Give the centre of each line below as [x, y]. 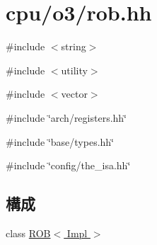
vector [74, 94]
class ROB [28, 233]
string [74, 46]
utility [74, 70]
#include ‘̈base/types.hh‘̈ [60, 141]
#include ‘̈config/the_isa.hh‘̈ [68, 165]
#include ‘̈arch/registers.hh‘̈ [66, 117]
